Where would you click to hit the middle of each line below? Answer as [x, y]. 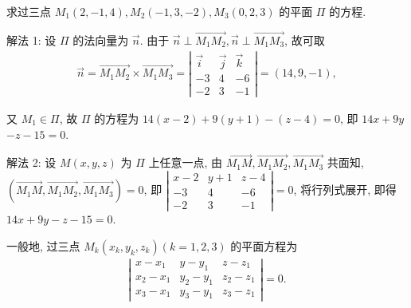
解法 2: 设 [31, 162]
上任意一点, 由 [186, 162]
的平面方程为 [264, 245]
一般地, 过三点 [43, 245]
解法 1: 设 [31, 39]
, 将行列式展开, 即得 [345, 190]
